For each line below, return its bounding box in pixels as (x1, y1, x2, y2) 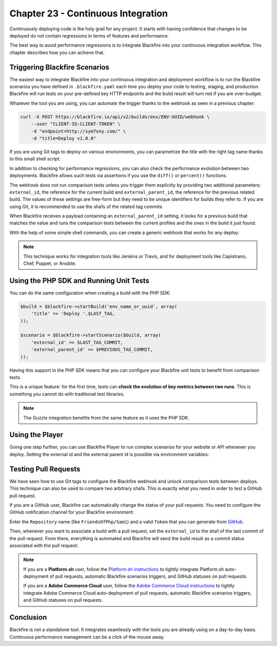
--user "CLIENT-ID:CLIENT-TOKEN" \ (31, 121, 121, 127)
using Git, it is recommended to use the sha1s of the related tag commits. (9, 203, 164, 210)
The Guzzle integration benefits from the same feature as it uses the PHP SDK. (23, 414, 190, 421)
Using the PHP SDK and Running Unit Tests (9, 276, 150, 285)
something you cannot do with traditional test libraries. (9, 391, 125, 397)
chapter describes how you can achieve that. (9, 49, 105, 55)
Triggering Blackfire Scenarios (9, 63, 110, 71)
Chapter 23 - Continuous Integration (9, 8, 168, 19)
